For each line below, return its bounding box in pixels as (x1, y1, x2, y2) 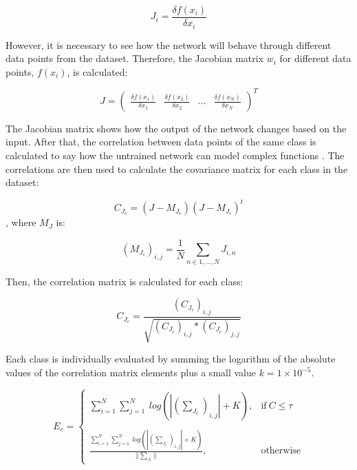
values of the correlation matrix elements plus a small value (6, 365, 256, 380)
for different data (279, 51, 351, 65)
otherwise (261, 446, 301, 456)
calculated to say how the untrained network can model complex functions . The (6, 147, 345, 162)
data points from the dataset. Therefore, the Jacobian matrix (6, 51, 264, 65)
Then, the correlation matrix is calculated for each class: (6, 274, 244, 288)
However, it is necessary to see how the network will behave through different (6, 37, 332, 52)
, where (6, 215, 36, 229)
